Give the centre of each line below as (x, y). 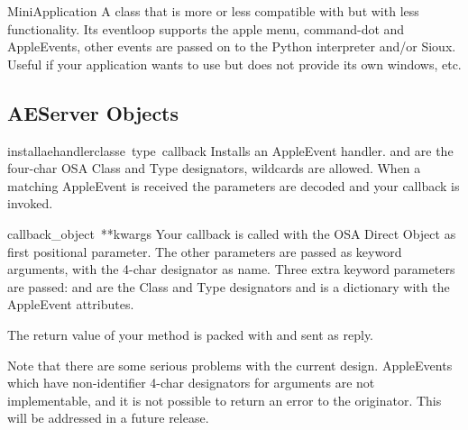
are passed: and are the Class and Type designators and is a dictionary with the (229, 286)
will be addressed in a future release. (108, 418)
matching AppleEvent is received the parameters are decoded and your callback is (234, 185)
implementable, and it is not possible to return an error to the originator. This (225, 400)
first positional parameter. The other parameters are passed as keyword (205, 251)
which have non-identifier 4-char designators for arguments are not (191, 383)
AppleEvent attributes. (71, 304)
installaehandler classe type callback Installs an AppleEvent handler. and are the (230, 150)
